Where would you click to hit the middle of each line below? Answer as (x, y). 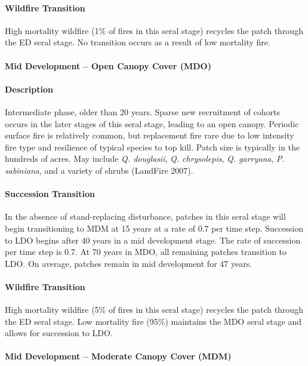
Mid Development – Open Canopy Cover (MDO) (108, 65)
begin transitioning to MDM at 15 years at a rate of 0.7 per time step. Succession (154, 228)
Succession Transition (50, 194)
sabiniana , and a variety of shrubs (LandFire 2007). (99, 170)
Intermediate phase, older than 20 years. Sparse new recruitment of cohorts (143, 111)
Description (29, 89)
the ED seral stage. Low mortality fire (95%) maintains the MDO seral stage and (153, 321)
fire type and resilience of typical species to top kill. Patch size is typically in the (153, 147)
